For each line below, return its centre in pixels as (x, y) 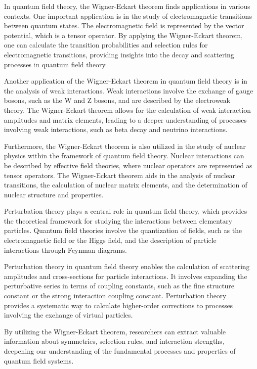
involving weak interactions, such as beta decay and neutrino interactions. (116, 129)
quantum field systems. (39, 360)
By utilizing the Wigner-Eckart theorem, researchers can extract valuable (115, 331)
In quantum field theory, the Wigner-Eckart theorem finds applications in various (127, 6)
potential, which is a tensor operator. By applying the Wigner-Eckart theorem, (124, 35)
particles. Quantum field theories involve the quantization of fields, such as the (123, 230)
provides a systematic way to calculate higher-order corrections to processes (119, 305)
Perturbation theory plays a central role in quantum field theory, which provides (126, 211)
